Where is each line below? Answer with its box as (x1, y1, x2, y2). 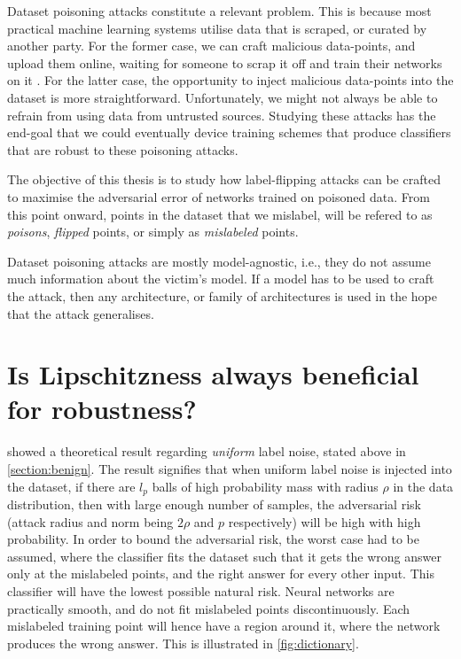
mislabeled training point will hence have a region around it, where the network (7, 616, 441, 635)
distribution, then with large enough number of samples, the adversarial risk (7, 495, 421, 514)
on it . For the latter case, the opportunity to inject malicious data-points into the (7, 71, 454, 89)
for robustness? (7, 391, 197, 427)
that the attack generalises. (7, 304, 154, 322)
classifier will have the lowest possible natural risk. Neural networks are (7, 582, 395, 601)
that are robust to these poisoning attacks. (7, 140, 238, 159)
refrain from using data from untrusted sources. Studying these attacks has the (7, 105, 436, 124)
